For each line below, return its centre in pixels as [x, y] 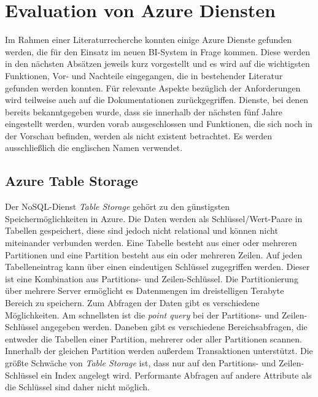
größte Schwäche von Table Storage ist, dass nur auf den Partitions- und [141, 362]
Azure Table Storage [72, 181]
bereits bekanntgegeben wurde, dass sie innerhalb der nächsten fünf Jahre [144, 111]
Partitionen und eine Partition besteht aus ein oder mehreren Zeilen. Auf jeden [154, 254]
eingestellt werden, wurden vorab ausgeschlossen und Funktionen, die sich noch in [159, 124]
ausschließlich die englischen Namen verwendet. [94, 148]
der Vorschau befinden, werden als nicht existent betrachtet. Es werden [139, 135]
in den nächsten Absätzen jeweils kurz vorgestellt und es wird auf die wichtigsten [157, 64]
